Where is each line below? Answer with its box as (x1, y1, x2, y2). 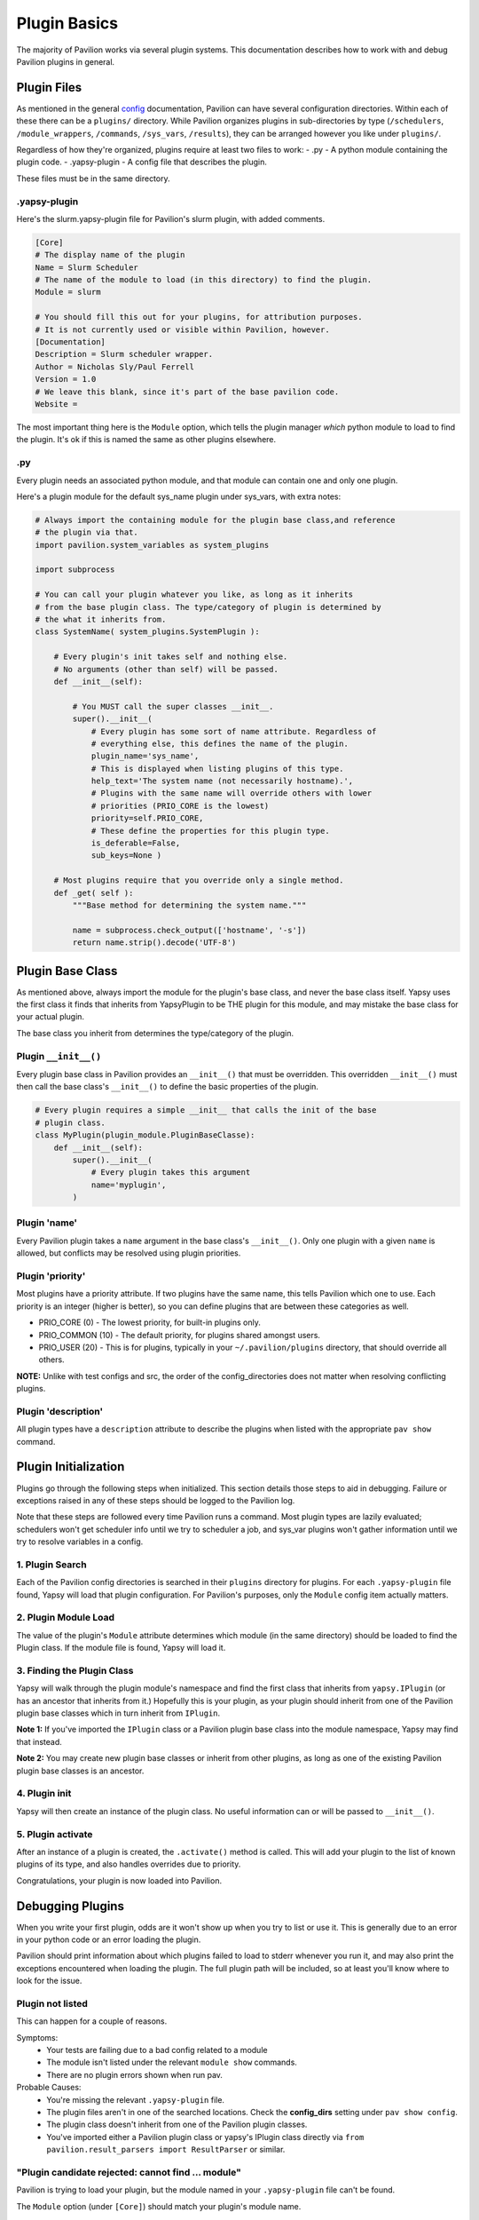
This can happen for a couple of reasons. (16, 2016, 168, 2026)
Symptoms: (16, 2032, 59, 2042)
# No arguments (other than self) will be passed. (53, 664, 279, 674)
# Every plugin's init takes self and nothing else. (53, 652, 288, 662)
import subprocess (35, 565, 115, 575)
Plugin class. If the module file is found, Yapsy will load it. (16, 1643, 226, 1653)
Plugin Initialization (16, 1459, 125, 1474)
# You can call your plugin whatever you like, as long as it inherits (35, 590, 354, 599)
